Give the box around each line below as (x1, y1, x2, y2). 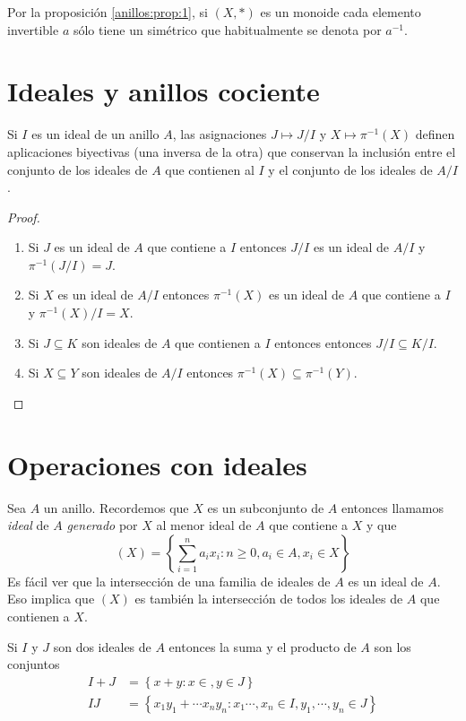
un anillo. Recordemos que (43, 498, 189, 517)
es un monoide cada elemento (260, 3, 421, 21)
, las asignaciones (172, 125, 267, 143)
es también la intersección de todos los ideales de (134, 589, 403, 608)
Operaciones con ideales (7, 446, 307, 482)
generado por (66, 516, 138, 534)
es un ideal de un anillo (31, 125, 160, 143)
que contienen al (165, 160, 255, 178)
